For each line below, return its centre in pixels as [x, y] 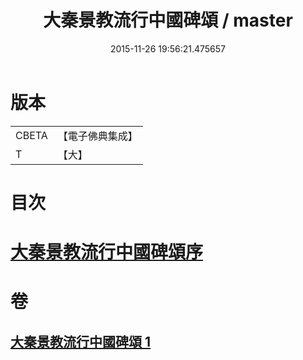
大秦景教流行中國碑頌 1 [81, 341]
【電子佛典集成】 [97, 136]
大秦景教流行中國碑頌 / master [168, 20]
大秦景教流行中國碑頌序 [107, 252]
